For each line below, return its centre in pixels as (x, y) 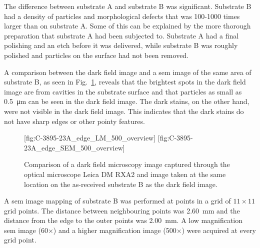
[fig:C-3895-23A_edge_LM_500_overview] (90, 138)
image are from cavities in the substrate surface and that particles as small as (123, 91)
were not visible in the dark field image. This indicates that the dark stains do (124, 111)
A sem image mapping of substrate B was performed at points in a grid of (117, 201)
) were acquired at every (219, 230)
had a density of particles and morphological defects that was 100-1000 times (122, 16)
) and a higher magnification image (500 (115, 230)
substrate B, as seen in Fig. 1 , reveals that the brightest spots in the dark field (125, 82)
